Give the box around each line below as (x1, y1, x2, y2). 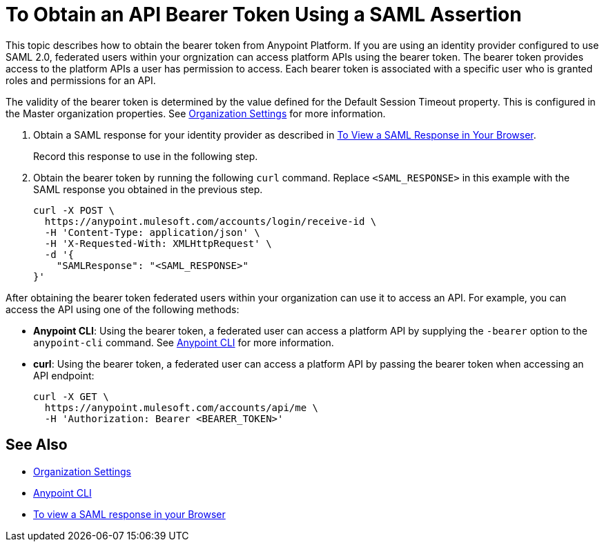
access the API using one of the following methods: (6, 303, 240, 315)
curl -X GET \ (33, 390, 109, 402)
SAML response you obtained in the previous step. (33, 183, 263, 195)
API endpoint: (33, 369, 95, 381)
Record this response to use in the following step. (33, 150, 258, 162)
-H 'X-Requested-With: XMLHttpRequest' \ (44, 237, 272, 249)
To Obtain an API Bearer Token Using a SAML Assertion (6, 3, 522, 26)
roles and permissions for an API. (6, 74, 156, 86)
